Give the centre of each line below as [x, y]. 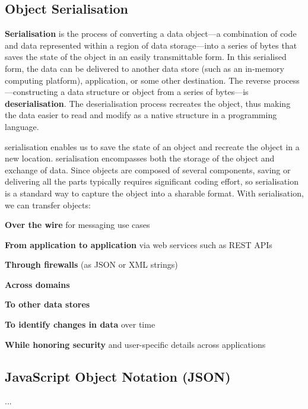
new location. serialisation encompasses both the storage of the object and [140, 158]
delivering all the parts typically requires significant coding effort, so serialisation [152, 181]
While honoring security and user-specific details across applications [135, 344]
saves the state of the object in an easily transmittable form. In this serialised [146, 57]
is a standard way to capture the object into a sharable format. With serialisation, [154, 193]
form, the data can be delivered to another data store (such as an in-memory [145, 68]
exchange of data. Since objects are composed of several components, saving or [148, 169]
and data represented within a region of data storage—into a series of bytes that [151, 45]
